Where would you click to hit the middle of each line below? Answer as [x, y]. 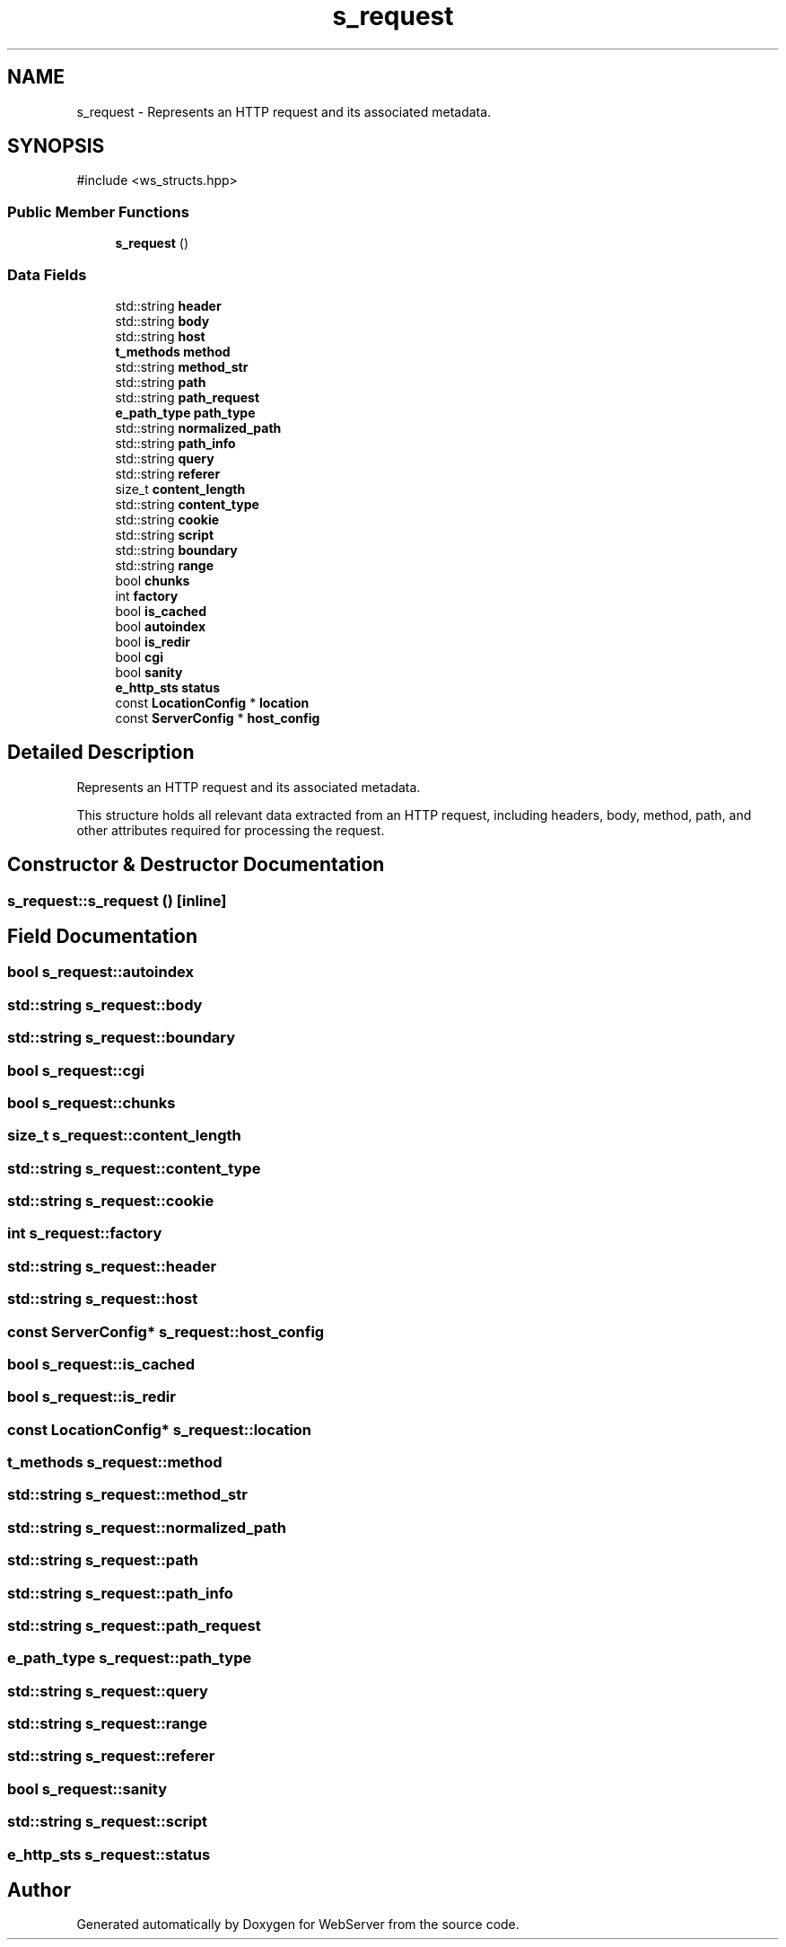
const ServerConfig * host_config [218, 718]
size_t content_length [180, 489]
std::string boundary [176, 550]
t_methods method [173, 351]
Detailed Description [101, 753]
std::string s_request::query [108, 1691]
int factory [147, 595]
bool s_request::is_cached [101, 1364]
